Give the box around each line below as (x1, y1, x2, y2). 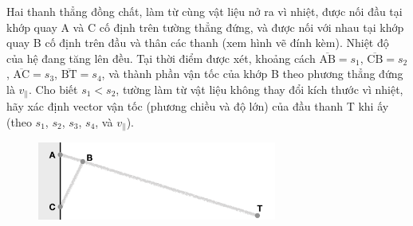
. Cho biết (29, 80, 78, 97)
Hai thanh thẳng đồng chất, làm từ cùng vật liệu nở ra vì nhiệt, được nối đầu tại (6, 3, 403, 19)
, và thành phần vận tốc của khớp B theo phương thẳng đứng (101, 65, 403, 82)
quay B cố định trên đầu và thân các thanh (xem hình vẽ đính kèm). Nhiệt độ (6, 34, 389, 51)
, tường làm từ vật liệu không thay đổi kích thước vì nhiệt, (116, 80, 403, 97)
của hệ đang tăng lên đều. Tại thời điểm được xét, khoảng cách (6, 49, 316, 66)
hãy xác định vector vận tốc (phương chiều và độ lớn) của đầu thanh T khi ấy (6, 98, 389, 115)
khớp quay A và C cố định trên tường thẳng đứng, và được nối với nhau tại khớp (6, 18, 404, 35)
